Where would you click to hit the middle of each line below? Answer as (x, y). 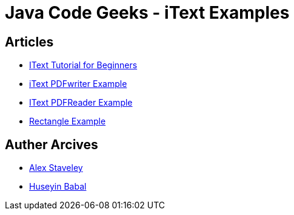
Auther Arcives (52, 144)
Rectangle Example (68, 121)
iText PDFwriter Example (78, 84)
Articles (29, 42)
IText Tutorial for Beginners (83, 65)
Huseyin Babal (58, 187)
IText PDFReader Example (81, 103)
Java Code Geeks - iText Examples (147, 13)
